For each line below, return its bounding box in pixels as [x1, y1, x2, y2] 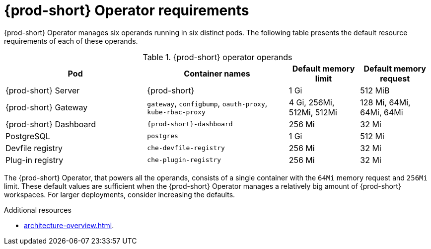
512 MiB [360, 85, 390, 95]
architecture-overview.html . [24, 221, 114, 230]
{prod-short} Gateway [5, 102, 88, 112]
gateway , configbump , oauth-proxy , [147, 98, 268, 109]
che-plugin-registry [147, 156, 221, 164]
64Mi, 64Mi [360, 107, 403, 117]
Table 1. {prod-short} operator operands [143, 52, 292, 62]
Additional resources [4, 205, 72, 214]
